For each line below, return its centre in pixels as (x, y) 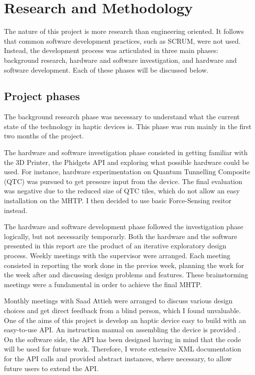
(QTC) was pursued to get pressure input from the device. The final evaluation (123, 181)
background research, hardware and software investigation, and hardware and (120, 60)
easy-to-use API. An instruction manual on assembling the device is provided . (122, 330)
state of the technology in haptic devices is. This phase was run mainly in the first (128, 126)
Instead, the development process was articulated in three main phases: (111, 50)
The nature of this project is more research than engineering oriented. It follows (124, 31)
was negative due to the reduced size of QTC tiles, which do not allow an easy (122, 191)
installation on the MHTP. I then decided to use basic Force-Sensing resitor (118, 201)
